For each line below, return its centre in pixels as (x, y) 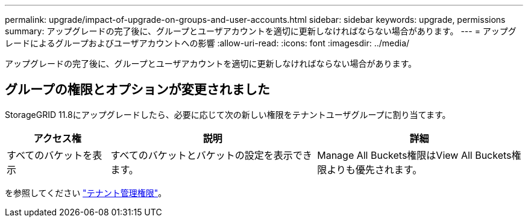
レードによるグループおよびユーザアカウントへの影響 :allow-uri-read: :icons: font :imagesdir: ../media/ (207, 43)
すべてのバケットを (50, 155)
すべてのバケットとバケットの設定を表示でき (211, 155)
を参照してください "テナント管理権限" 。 (86, 193)
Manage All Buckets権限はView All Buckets (414, 155)
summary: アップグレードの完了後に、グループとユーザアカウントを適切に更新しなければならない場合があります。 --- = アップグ (261, 31)
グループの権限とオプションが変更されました (137, 90)
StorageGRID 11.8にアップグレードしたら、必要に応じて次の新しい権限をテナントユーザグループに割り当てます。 (228, 114)
